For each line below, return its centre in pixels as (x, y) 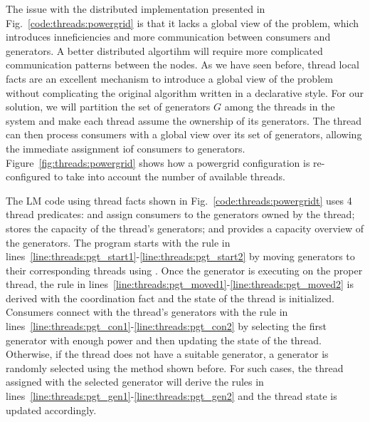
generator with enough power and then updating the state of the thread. (164, 340)
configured (28, 176)
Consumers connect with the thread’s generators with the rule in (147, 312)
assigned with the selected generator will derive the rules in (135, 382)
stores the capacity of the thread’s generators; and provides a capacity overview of (185, 228)
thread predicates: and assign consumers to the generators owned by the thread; (180, 214)
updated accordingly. (51, 410)
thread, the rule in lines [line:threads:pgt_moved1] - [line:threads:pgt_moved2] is (180, 284)
